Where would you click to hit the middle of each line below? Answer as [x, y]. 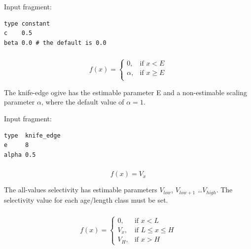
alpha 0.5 [20, 155]
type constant [27, 23]
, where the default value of [83, 102]
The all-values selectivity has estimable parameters [81, 190]
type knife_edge [32, 135]
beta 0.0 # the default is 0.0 [55, 43]
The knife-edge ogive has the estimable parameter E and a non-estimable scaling [125, 92]
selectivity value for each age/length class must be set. [86, 199]
